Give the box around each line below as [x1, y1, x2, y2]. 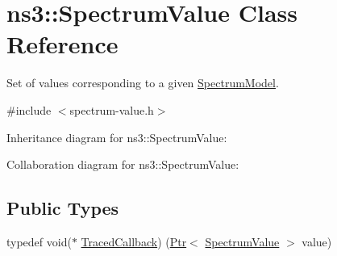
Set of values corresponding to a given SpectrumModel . [6, 74, 279, 91]
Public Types [6, 195, 119, 220]
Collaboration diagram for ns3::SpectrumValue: [6, 156, 239, 173]
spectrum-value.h [69, 101, 154, 118]
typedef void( [6, 233, 72, 250]
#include [6, 101, 52, 118]
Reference [6, 27, 119, 61]
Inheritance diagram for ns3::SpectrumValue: [6, 128, 227, 145]
